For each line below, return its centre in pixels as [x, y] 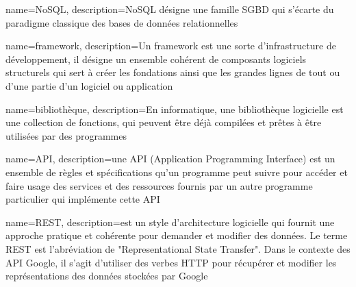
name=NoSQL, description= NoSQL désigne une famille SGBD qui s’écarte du [170, 9]
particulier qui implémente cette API [83, 199]
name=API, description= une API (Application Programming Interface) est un [170, 159]
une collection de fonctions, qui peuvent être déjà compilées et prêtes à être [164, 122]
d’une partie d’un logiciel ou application [89, 85]
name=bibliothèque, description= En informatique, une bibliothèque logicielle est [175, 109]
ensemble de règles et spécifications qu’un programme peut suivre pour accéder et [177, 172]
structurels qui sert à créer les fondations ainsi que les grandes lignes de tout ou [173, 72]
